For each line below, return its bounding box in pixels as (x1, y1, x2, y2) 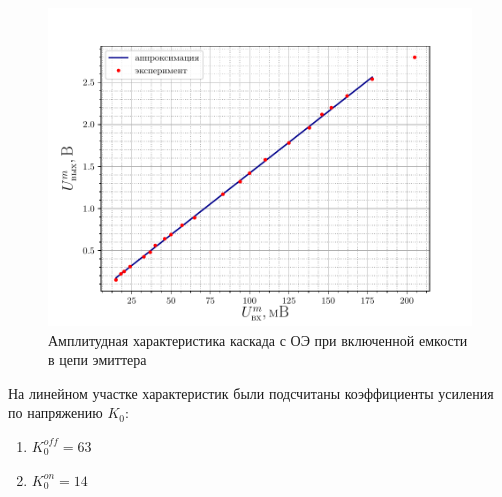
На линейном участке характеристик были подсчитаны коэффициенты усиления (8, 382, 494, 403)
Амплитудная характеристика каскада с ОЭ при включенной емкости (48, 329, 468, 350)
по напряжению (8, 402, 103, 423)
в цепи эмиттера (48, 349, 147, 370)
